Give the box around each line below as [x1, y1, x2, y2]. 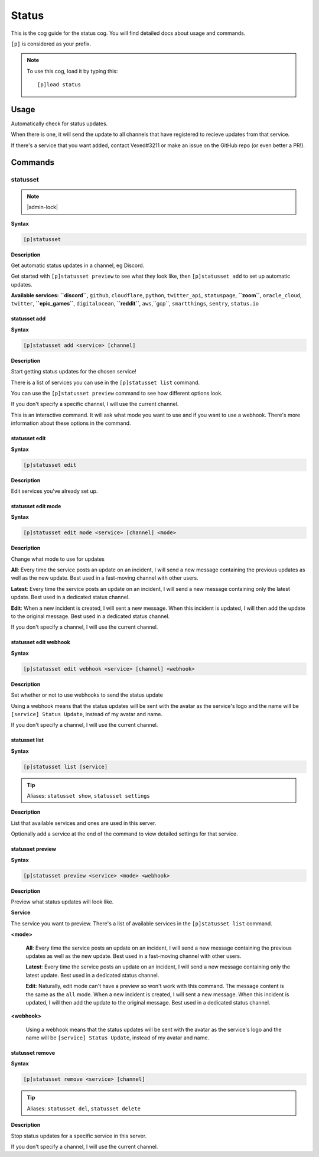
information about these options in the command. [11, 420, 131, 427]
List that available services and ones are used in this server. [11, 819, 157, 827]
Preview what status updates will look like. [11, 898, 114, 905]
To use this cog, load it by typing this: [27, 67, 118, 74]
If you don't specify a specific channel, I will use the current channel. [11, 401, 179, 408]
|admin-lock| [27, 204, 58, 211]
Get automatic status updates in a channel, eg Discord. [11, 262, 145, 269]
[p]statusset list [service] [23, 763, 108, 770]
